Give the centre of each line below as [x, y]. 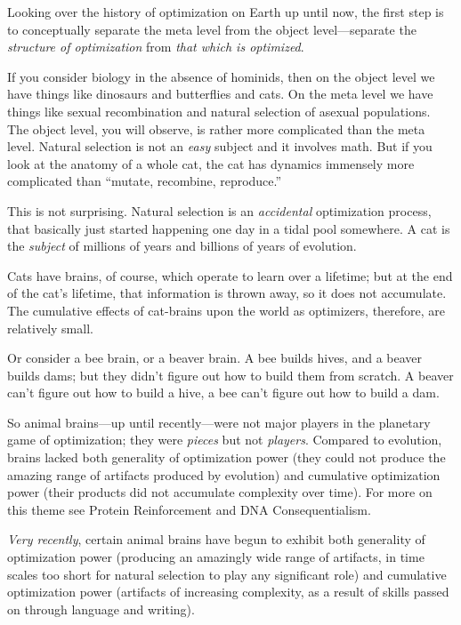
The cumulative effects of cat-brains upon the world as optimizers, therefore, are [226, 310]
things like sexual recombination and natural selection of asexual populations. [219, 111]
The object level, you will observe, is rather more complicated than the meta [216, 128]
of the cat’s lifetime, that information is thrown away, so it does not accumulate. [227, 293]
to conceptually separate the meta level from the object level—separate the [212, 29]
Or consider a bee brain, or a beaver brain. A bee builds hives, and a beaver [215, 358]
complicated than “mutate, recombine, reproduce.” [145, 181]
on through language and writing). [101, 609]
